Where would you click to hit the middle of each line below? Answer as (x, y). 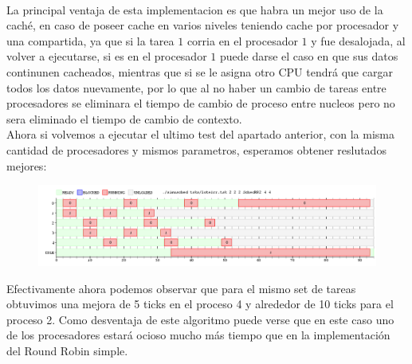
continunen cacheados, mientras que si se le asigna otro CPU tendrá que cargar (200, 71)
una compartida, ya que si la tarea (90, 40)
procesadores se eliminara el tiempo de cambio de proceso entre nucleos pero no (201, 103)
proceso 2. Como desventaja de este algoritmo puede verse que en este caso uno (200, 319)
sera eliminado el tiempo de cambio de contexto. (124, 118)
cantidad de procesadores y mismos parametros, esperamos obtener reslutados (196, 149)
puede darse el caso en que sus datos (309, 56)
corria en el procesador (242, 40)
